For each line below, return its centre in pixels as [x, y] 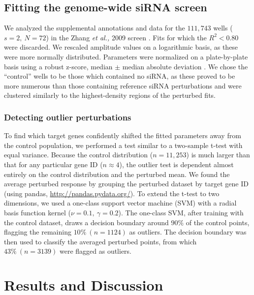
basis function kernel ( [37, 212]
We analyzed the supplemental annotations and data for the [95, 28]
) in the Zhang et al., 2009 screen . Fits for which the [126, 37]
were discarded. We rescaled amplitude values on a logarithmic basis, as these [121, 47]
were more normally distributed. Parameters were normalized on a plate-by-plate [126, 56]
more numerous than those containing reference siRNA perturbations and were [123, 85]
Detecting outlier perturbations [68, 117]
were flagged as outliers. [95, 251]
